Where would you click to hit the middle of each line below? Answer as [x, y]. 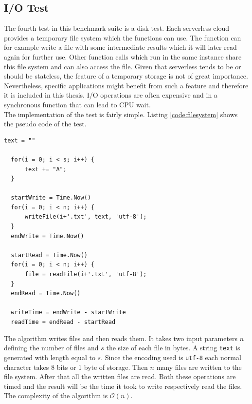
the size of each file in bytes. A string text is [173, 348]
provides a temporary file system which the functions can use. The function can [123, 37]
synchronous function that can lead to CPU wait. [77, 104]
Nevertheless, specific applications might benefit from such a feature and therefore [126, 85]
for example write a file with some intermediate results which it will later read [120, 47]
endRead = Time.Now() [46, 293]
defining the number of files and [51, 348]
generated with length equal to [50, 357]
